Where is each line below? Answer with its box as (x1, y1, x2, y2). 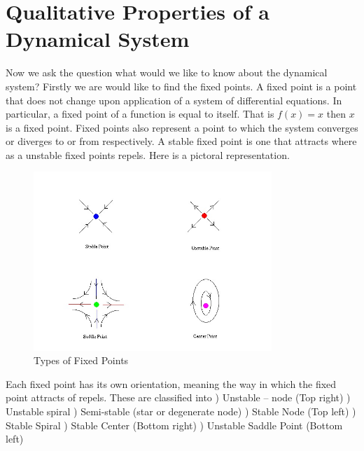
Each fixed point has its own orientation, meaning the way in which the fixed (6, 376, 337, 391)
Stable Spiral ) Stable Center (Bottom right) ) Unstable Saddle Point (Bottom (6, 417, 343, 432)
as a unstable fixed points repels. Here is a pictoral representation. (6, 147, 290, 162)
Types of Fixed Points (34, 353, 129, 368)
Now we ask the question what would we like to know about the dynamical (6, 65, 328, 80)
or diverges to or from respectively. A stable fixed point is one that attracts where (6, 134, 357, 148)
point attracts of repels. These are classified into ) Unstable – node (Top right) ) (6, 390, 351, 405)
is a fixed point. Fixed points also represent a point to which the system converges (6, 120, 358, 134)
